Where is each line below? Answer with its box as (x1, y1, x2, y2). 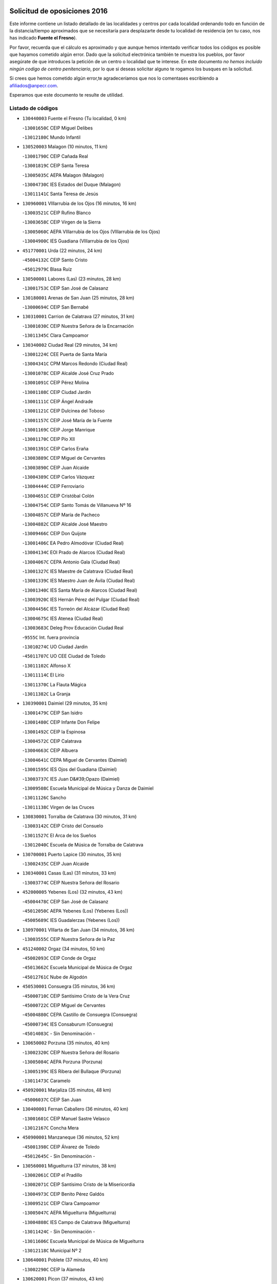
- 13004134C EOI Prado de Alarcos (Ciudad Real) (22, 550, 125, 556)
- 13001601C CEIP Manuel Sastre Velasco (22, 1115, 110, 1122)
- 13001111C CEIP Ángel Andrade (22, 398, 93, 404)
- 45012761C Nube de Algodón (22, 974, 87, 980)
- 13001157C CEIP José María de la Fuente (22, 417, 112, 423)
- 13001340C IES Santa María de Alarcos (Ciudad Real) (22, 587, 137, 593)
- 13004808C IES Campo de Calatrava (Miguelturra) (22, 1219, 131, 1225)
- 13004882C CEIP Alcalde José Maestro (22, 521, 108, 527)
